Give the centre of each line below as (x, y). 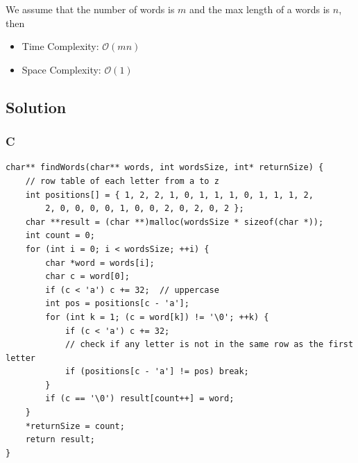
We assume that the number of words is (90, 9)
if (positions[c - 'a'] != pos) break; (157, 372)
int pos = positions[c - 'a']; (117, 304)
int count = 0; (60, 236)
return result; (60, 440)
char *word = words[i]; (100, 263)
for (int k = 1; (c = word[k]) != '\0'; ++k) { (157, 317)
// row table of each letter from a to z (122, 181)
